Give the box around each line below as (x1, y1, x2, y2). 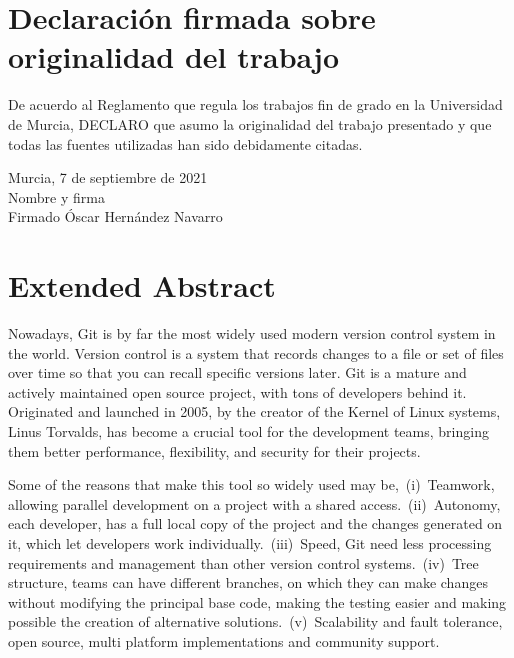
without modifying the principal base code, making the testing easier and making (8, 591, 507, 612)
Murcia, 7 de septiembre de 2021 (8, 167, 208, 188)
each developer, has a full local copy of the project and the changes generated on (8, 513, 503, 534)
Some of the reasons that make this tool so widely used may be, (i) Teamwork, (8, 474, 495, 495)
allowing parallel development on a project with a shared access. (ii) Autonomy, (8, 493, 501, 514)
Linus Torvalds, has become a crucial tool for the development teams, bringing (8, 420, 489, 441)
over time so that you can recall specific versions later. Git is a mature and (8, 362, 467, 383)
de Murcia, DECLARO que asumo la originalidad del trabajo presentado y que (8, 113, 492, 134)
